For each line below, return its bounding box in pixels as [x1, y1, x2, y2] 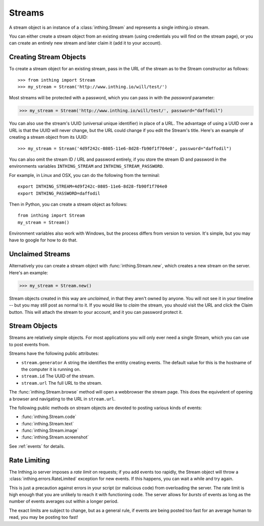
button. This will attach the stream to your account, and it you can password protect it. [9, 309, 183, 315]
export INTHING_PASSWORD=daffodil [18, 191, 100, 196]
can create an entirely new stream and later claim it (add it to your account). [9, 40, 162, 46]
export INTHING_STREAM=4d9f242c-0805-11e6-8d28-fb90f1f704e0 [18, 184, 167, 189]
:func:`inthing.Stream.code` [21, 414, 77, 420]
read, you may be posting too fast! [9, 514, 78, 520]
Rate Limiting [9, 456, 50, 464]
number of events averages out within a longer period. [9, 499, 119, 504]
